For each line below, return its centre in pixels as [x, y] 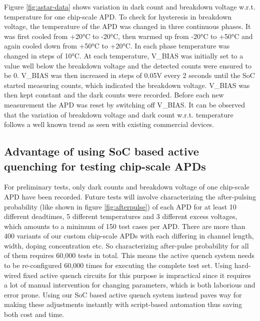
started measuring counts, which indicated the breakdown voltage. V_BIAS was [127, 85]
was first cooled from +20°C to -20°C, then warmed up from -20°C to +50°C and [128, 36]
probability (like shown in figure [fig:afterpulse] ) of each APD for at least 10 [120, 206]
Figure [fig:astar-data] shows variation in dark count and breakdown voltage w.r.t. [130, 6]
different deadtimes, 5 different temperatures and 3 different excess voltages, [121, 216]
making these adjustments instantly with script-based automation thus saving [123, 304]
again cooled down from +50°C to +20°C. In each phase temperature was [117, 46]
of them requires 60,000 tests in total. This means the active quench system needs [129, 255]
